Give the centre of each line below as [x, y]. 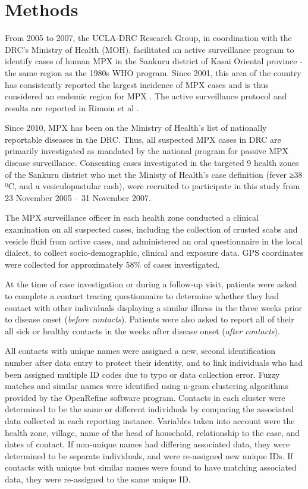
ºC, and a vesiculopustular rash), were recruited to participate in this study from [153, 186]
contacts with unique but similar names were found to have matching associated [151, 467]
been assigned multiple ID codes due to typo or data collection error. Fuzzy [142, 374]
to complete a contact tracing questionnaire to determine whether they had [142, 296]
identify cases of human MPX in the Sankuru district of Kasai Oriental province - [154, 61]
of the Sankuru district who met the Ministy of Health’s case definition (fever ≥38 [154, 174]
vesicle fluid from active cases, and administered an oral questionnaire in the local [154, 241]
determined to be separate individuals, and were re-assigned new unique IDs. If [149, 455]
